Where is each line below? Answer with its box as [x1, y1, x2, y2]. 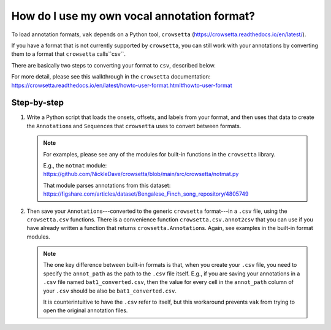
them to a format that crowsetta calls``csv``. [11, 50, 126, 58]
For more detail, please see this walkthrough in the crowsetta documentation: [11, 73, 211, 80]
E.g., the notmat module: [43, 161, 107, 169]
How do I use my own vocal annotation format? [11, 9, 256, 23]
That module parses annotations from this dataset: [43, 182, 171, 189]
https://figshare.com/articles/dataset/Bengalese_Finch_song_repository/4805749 [43, 190, 249, 198]
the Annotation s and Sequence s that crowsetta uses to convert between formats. [26, 122, 242, 129]
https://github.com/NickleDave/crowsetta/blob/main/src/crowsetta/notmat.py [43, 171, 239, 178]
